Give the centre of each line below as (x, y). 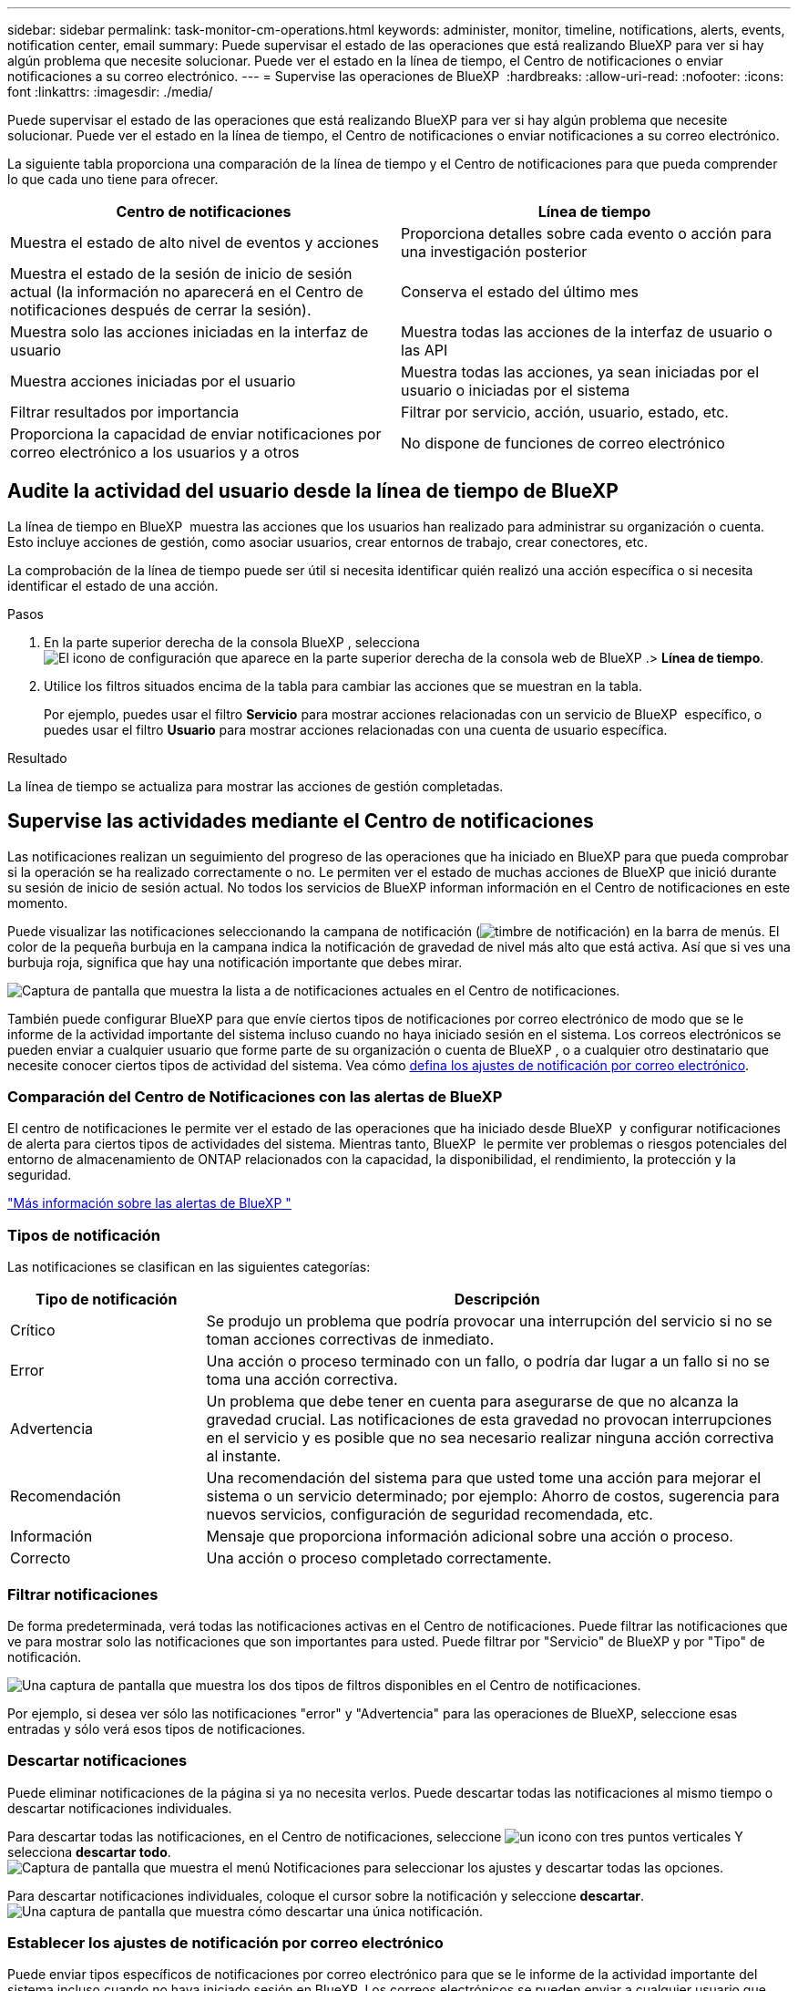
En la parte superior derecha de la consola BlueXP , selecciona (232, 642)
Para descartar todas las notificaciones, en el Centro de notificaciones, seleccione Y (375, 1836)
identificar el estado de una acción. (113, 585)
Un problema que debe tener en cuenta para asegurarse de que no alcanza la (472, 1402)
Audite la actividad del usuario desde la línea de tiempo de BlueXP (313, 491)
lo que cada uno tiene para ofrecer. (113, 179)
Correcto (41, 1558)
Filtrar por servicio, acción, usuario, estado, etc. (565, 412)
